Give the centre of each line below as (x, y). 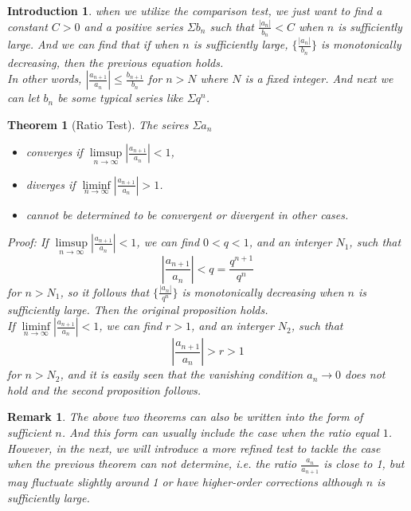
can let (23, 98)
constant (27, 26)
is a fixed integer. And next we (319, 79)
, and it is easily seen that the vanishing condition (182, 374)
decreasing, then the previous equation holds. (115, 62)
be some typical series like (120, 98)
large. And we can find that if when (93, 44)
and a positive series (133, 26)
